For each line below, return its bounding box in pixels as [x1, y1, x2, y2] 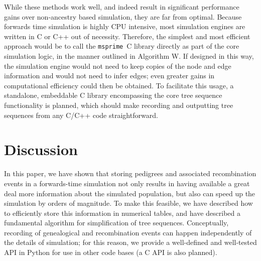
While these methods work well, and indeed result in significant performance [4, 2, 239, 12]
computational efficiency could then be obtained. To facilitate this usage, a [4, 80, 234, 90]
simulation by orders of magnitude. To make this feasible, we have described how [4, 198, 253, 208]
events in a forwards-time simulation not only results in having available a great [4, 178, 250, 188]
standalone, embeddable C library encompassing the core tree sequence [4, 90, 222, 100]
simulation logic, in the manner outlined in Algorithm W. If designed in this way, [4, 51, 254, 61]
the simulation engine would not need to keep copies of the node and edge [4, 60, 231, 71]
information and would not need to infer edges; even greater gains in [4, 70, 215, 81]
